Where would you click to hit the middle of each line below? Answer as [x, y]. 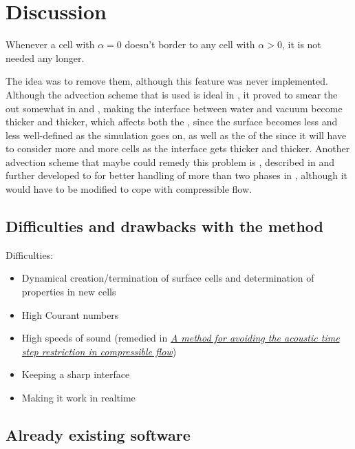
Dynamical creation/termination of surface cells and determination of [168, 278]
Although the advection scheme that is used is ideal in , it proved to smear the [172, 94]
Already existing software [98, 435]
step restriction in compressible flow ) [99, 351]
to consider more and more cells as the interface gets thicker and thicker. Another [178, 148]
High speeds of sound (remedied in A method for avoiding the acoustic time [181, 338]
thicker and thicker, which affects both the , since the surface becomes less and [172, 122]
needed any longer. [45, 58]
